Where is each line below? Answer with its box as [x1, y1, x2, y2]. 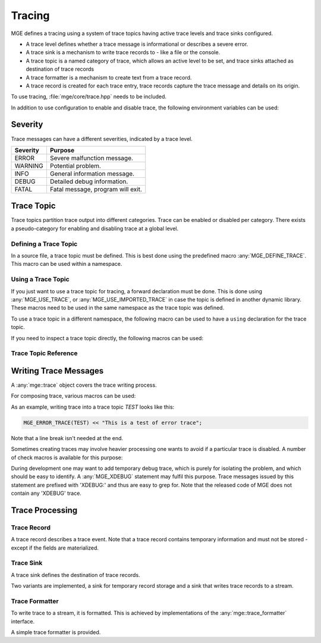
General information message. [49, 170, 135, 178]
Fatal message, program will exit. [49, 185, 143, 193]
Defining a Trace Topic [11, 240, 78, 248]
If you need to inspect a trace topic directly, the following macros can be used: [11, 334, 203, 341]
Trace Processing [11, 505, 78, 515]
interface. [11, 617, 35, 625]
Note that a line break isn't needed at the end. [11, 434, 124, 441]
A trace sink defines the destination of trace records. [11, 571, 140, 578]
